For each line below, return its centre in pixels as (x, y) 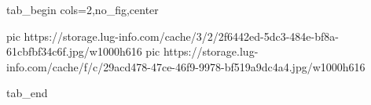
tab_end (27, 93)
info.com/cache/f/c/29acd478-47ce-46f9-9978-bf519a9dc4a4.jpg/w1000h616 (186, 66)
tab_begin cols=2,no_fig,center (83, 9)
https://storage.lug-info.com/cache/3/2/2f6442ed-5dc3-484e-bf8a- (181, 36)
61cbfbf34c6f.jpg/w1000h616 (74, 51)
